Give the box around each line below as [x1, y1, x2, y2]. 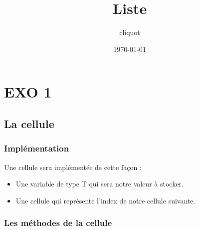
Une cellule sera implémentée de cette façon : [4, 161, 142, 172]
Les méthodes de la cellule [4, 216, 112, 229]
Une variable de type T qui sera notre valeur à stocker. [15, 178, 184, 189]
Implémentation [4, 142, 69, 154]
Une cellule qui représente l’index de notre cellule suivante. [15, 195, 196, 205]
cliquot [119, 27, 140, 37]
